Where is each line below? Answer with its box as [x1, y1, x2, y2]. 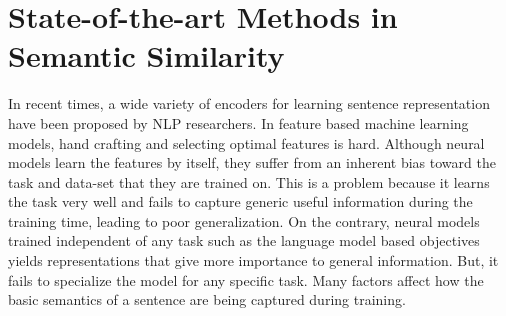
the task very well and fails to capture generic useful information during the [8, 191, 473, 212]
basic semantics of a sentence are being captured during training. [8, 289, 406, 310]
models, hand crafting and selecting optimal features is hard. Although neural [8, 132, 485, 153]
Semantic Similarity [8, 35, 285, 76]
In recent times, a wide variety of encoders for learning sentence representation [8, 93, 490, 114]
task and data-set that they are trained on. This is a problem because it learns [8, 171, 490, 192]
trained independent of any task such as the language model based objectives [8, 230, 480, 251]
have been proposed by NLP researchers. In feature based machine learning [8, 112, 469, 133]
